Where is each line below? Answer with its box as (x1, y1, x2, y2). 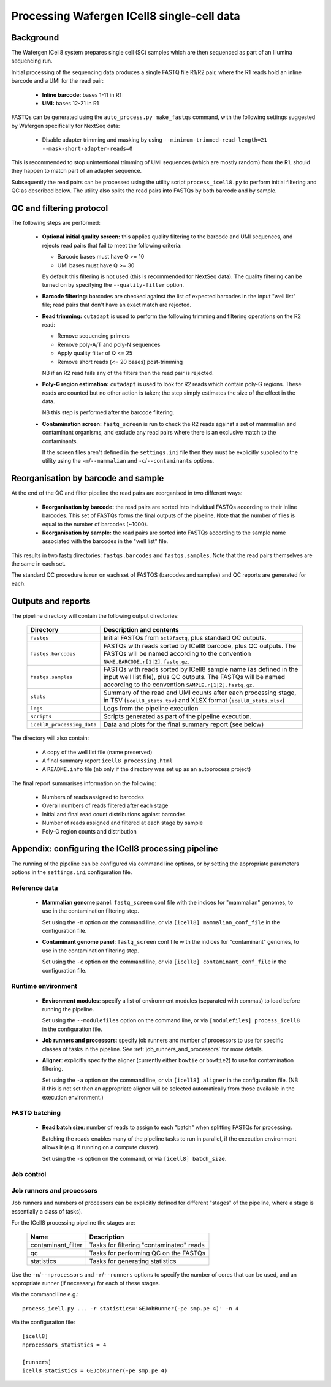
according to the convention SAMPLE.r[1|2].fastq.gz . (103, 680, 254, 689)
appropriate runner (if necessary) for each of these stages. (11, 1279, 161, 1286)
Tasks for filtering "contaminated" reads (89, 1241, 205, 1249)
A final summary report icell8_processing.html (42, 757, 173, 764)
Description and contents (103, 626, 179, 634)
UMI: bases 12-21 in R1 (42, 100, 99, 107)
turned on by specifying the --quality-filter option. (42, 281, 185, 289)
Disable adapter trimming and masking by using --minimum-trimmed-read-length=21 (42, 136, 268, 143)
